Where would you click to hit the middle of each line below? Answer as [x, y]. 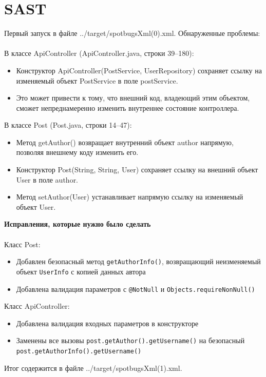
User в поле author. [47, 179]
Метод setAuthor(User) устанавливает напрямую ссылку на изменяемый [130, 197]
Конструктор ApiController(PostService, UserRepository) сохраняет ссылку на [139, 70]
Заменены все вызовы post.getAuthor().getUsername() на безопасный [130, 340]
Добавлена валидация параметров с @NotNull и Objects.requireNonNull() [136, 289]
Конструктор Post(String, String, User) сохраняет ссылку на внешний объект [137, 170]
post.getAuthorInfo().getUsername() [79, 352]
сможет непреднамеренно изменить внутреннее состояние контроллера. [128, 107]
